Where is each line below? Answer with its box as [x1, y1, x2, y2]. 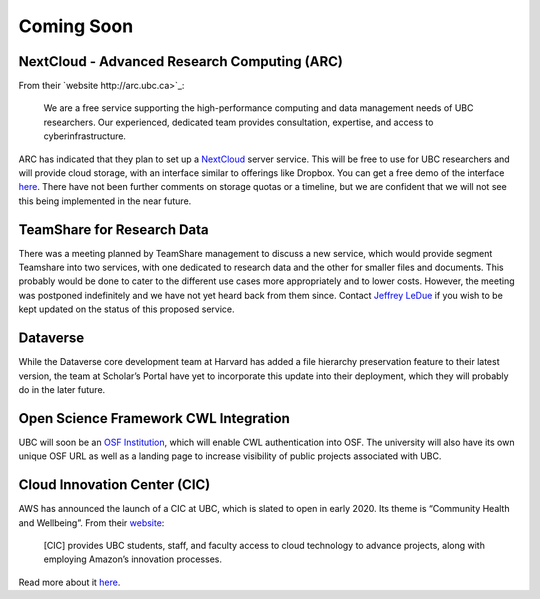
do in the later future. [18, 383, 106, 395]
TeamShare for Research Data [18, 221, 209, 238]
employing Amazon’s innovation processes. [43, 553, 222, 565]
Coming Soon [18, 15, 134, 37]
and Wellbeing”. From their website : [18, 516, 165, 529]
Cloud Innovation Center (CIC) [18, 476, 211, 494]
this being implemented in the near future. [18, 195, 192, 207]
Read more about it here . [18, 576, 121, 588]
